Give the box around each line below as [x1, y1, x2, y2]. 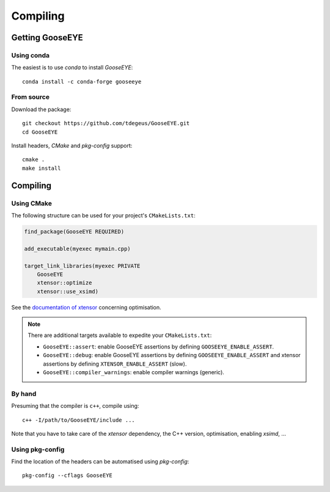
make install [22, 165, 61, 172]
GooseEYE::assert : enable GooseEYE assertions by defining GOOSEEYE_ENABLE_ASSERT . [43, 342, 274, 350]
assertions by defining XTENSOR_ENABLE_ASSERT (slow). [43, 360, 187, 367]
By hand [11, 389, 37, 398]
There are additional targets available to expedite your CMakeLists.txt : [28, 331, 212, 339]
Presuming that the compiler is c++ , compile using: [11, 402, 139, 410]
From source [11, 93, 50, 101]
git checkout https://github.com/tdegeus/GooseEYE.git [22, 120, 190, 127]
